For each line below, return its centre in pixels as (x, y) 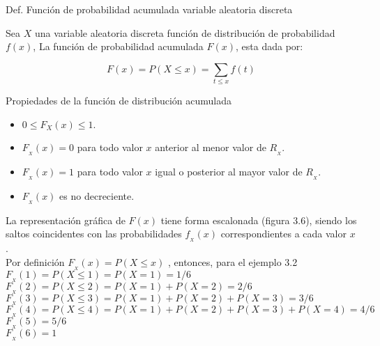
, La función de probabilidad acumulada (118, 46)
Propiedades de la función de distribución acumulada (119, 101)
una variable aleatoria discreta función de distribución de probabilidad (185, 32)
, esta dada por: (269, 46)
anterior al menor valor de (211, 147)
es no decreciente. (97, 196)
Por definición (35, 261)
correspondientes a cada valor (283, 234)
